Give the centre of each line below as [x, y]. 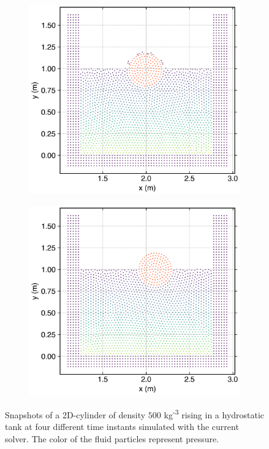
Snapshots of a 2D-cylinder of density [75, 414]
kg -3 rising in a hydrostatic [214, 413]
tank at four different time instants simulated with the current [122, 427]
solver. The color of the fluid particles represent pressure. [112, 438]
